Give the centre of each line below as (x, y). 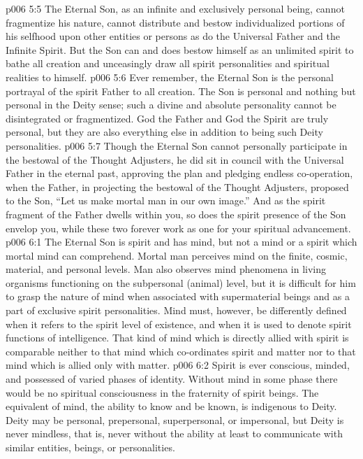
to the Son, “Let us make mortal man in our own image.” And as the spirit (166, 200)
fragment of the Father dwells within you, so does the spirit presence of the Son (176, 214)
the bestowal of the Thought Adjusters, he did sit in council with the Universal (175, 159)
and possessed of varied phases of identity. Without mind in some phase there (172, 379)
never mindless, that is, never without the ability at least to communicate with (174, 433)
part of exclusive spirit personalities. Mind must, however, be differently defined (176, 310)
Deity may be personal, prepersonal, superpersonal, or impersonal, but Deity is (175, 419)
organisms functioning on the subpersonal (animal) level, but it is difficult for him (181, 282)
